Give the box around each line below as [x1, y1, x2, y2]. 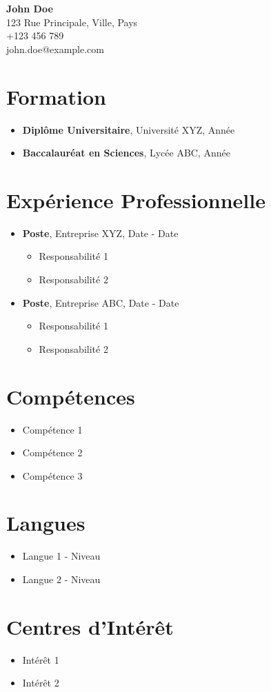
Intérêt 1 [22, 652, 59, 666]
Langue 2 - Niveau [22, 572, 101, 586]
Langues [6, 509, 86, 537]
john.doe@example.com [6, 41, 104, 56]
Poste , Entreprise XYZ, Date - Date [22, 225, 179, 240]
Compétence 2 [22, 445, 83, 460]
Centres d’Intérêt [6, 612, 174, 640]
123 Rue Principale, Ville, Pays [6, 14, 138, 29]
